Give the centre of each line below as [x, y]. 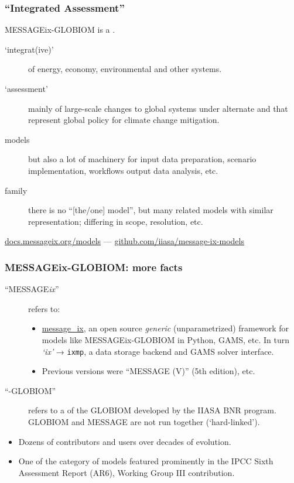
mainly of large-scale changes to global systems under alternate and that [158, 108]
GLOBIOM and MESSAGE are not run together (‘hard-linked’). [144, 421]
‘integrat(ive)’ [29, 49]
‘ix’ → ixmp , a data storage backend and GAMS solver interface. [158, 351]
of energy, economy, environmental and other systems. [125, 69]
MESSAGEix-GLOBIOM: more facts [94, 267]
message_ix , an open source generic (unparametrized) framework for [165, 328]
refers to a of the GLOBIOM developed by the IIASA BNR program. [152, 410]
